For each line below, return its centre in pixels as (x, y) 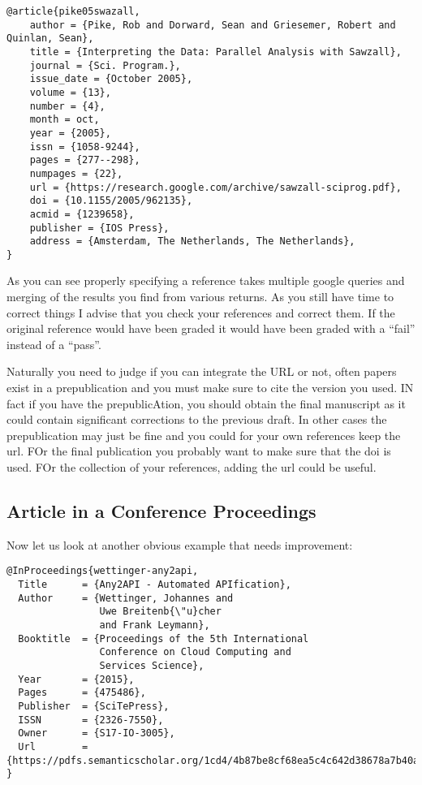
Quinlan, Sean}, (50, 39)
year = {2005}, (70, 133)
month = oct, (65, 120)
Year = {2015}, (76, 679)
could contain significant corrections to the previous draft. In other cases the (197, 419)
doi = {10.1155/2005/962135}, (111, 201)
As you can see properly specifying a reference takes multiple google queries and (206, 280)
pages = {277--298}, (85, 160)
